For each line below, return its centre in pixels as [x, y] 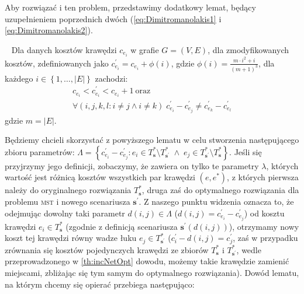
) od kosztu [264, 213]
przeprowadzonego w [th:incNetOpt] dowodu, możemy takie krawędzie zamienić [147, 261]
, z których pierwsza [263, 177]
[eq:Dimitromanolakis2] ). [49, 30]
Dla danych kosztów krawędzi [64, 49]
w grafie [145, 49]
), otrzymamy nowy [264, 226]
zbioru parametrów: [40, 151]
